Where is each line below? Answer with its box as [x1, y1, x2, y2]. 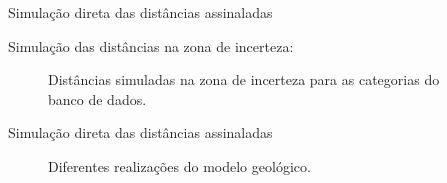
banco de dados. [48, 88, 147, 109]
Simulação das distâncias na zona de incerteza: [8, 35, 294, 56]
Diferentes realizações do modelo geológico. [48, 155, 311, 176]
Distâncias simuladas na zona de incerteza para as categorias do [48, 69, 440, 90]
